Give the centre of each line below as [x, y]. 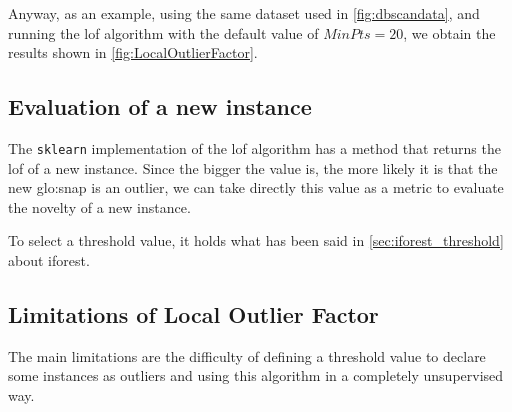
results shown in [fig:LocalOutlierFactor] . [133, 52]
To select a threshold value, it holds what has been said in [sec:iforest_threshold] [256, 240]
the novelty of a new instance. [99, 206]
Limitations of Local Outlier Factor [193, 314]
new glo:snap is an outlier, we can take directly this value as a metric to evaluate [256, 187]
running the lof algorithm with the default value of [163, 32]
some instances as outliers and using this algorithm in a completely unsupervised [256, 375]
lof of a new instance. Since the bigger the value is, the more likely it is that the [253, 167]
